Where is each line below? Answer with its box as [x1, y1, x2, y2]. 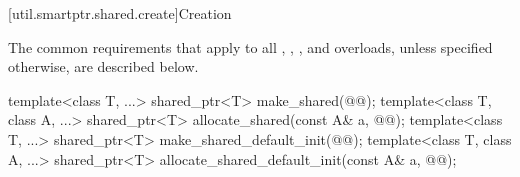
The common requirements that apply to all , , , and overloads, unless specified [8, 36, 493, 57]
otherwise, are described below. [8, 56, 199, 77]
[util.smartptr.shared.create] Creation [8, 3, 232, 23]
